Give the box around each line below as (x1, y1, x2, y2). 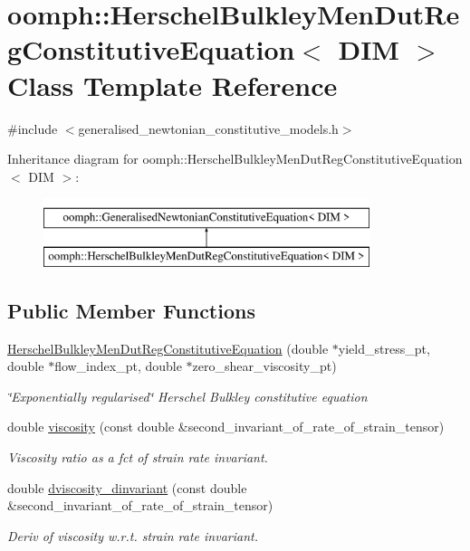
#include (7, 119, 58, 138)
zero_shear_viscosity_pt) (192, 356, 337, 375)
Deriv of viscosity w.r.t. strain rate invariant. (7, 526, 259, 545)
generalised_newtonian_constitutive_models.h (78, 119, 339, 138)
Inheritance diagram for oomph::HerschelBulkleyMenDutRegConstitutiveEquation (7, 149, 463, 168)
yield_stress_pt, (338, 338, 430, 357)
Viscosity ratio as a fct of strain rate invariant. (7, 448, 268, 467)
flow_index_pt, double (54, 356, 182, 375)
